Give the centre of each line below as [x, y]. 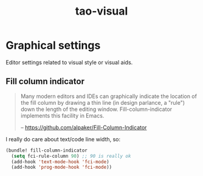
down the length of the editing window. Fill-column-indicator [96, 109]
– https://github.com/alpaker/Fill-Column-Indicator [84, 127]
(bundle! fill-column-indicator [46, 150]
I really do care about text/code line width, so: [63, 139]
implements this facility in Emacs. [62, 115]
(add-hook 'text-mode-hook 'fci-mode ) [60, 162]
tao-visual [101, 11]
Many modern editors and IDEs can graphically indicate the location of [108, 96]
